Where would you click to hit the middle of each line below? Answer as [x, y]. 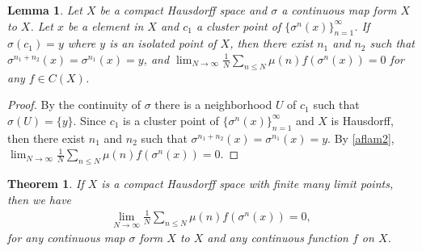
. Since [90, 120]
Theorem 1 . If [46, 184]
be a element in [105, 25]
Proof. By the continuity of [74, 105]
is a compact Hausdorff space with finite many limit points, [247, 184]
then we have [40, 199]
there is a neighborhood [213, 105]
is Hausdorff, [362, 120]
